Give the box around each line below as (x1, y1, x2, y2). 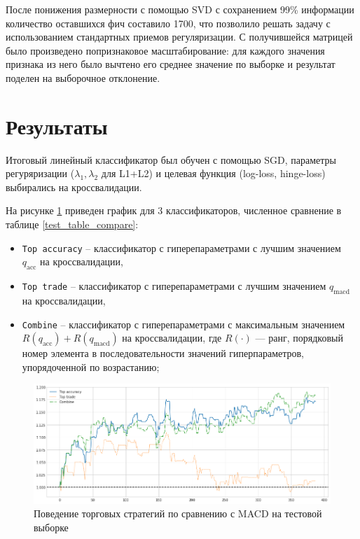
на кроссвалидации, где (122, 330, 222, 345)
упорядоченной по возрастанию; (22, 359, 160, 374)
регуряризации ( (6, 166, 75, 181)
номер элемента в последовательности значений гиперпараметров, (22, 346, 305, 360)
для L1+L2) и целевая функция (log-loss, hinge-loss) (101, 166, 326, 181)
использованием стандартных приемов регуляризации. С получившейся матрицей (6, 29, 353, 44)
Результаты (6, 111, 108, 140)
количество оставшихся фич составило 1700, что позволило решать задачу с (6, 15, 331, 30)
